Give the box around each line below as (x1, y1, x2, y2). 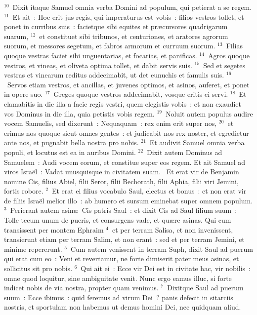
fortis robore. (4, 186, 43, 196)
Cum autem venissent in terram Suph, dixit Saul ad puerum (70, 243, 253, 254)
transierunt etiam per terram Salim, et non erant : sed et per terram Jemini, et (4, 234, 245, 244)
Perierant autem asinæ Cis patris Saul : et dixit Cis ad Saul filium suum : (10, 205, 237, 215)
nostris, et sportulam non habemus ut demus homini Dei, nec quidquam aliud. (4, 302, 241, 312)
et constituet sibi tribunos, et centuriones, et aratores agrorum (39, 31, 228, 41)
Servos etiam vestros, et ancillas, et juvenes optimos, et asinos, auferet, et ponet (7, 79, 250, 89)
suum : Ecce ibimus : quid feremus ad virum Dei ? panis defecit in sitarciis (4, 292, 233, 302)
